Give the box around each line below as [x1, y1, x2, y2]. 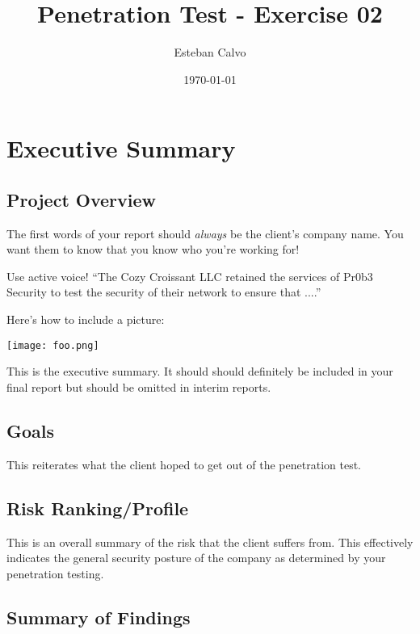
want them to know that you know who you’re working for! [6, 241, 300, 258]
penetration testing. [6, 565, 104, 582]
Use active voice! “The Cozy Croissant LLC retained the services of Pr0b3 [6, 267, 373, 284]
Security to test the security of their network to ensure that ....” [6, 283, 321, 300]
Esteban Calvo [174, 44, 246, 61]
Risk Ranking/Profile [6, 495, 189, 520]
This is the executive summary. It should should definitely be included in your [6, 363, 393, 380]
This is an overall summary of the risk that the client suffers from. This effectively [6, 533, 414, 550]
